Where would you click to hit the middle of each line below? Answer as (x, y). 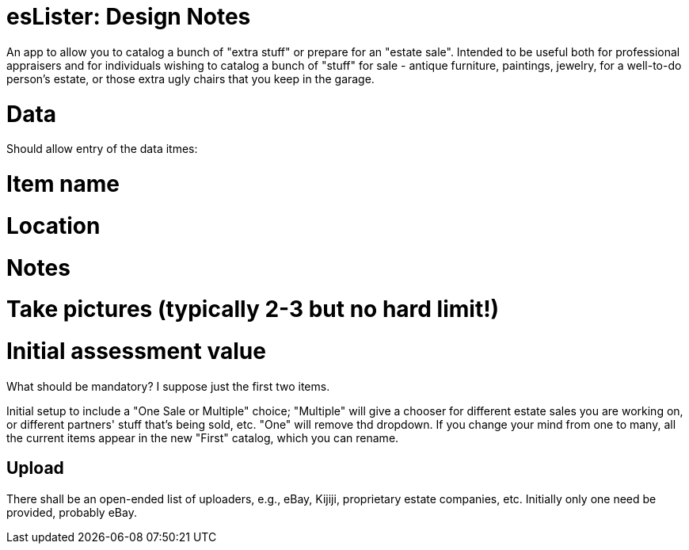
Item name (63, 184)
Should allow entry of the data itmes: (102, 149)
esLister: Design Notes (129, 17)
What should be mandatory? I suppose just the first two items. (168, 386)
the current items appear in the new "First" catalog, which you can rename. (203, 437)
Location (53, 225)
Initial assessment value (136, 351)
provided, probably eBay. (72, 512)
